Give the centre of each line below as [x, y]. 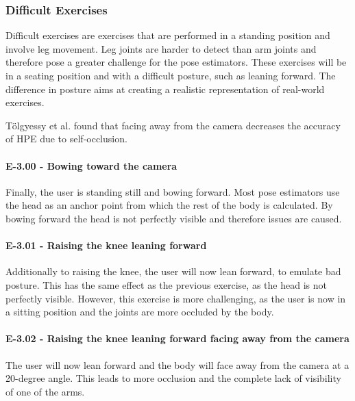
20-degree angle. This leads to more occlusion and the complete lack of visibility [173, 378]
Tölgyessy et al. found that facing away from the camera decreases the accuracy [173, 125]
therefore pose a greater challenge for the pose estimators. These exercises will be [176, 62]
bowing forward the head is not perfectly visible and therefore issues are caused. [174, 218]
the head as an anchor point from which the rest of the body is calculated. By [169, 205]
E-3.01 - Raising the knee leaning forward [106, 245]
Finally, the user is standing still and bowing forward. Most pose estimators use [173, 191]
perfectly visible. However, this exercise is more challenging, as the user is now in [176, 298]
